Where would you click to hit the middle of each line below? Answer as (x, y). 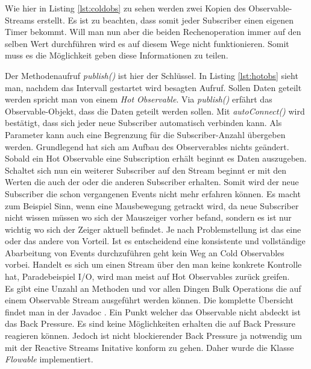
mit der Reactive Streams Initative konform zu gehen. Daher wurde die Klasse (149, 347)
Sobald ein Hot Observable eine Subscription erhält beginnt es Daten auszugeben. (156, 158)
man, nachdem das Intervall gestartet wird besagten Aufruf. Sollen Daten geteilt (153, 87)
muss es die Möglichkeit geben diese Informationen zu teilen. (117, 55)
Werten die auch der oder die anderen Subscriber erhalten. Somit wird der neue (152, 182)
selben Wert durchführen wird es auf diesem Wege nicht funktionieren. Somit (147, 43)
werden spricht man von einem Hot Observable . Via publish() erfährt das (139, 99)
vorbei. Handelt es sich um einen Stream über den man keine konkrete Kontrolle (153, 264)
